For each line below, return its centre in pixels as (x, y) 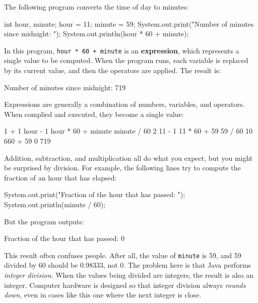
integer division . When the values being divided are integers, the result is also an (129, 275)
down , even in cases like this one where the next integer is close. (103, 295)
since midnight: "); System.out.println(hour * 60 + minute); (96, 34)
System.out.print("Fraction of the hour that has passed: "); (95, 194)
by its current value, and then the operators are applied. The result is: (113, 70)
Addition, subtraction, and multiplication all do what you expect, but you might (128, 158)
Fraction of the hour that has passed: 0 (64, 238)
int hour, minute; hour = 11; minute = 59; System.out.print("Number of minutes (129, 23)
